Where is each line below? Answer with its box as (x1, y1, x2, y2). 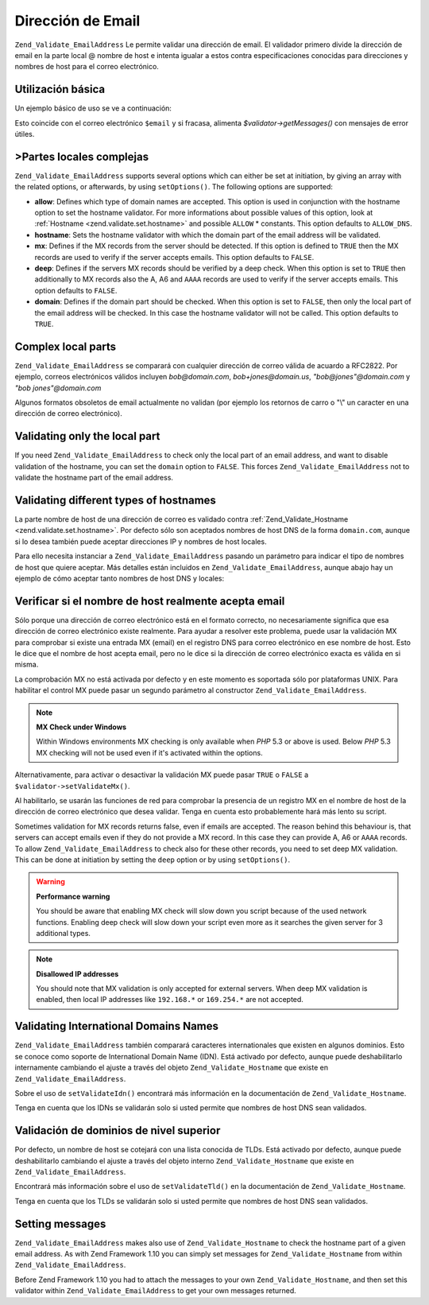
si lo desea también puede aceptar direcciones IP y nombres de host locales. (14, 537, 267, 546)
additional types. (36, 928, 91, 938)
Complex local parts (14, 340, 117, 353)
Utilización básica (14, 83, 106, 96)
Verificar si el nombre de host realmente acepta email (14, 594, 285, 608)
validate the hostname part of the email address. (14, 473, 174, 483)
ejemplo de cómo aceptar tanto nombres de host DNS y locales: (14, 573, 225, 584)
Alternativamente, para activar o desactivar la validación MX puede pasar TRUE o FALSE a (14, 770, 309, 779)
